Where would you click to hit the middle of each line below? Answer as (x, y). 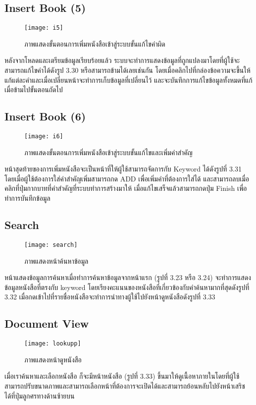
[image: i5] (44, 28)
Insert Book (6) (45, 116)
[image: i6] (44, 137)
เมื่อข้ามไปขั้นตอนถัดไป (34, 89)
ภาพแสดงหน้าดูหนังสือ (53, 359)
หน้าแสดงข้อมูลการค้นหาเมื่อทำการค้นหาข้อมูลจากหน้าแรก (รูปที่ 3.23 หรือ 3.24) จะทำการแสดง (128, 277)
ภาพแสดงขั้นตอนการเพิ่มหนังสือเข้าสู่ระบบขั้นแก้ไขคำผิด (95, 43)
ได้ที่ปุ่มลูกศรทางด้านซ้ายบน (40, 395)
